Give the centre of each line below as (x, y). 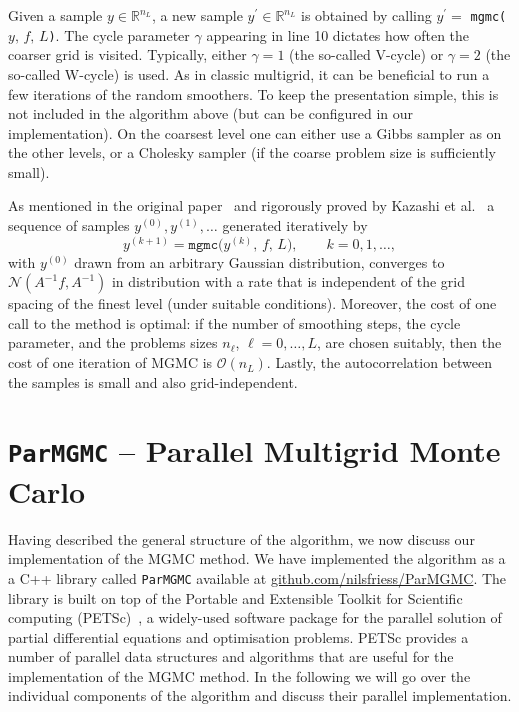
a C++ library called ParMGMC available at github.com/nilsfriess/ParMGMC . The (257, 577)
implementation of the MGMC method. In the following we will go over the (239, 675)
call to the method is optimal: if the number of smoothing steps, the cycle (234, 322)
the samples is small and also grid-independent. (153, 381)
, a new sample (197, 15)
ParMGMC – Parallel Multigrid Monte (254, 450)
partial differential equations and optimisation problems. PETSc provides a (238, 636)
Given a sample (55, 15)
